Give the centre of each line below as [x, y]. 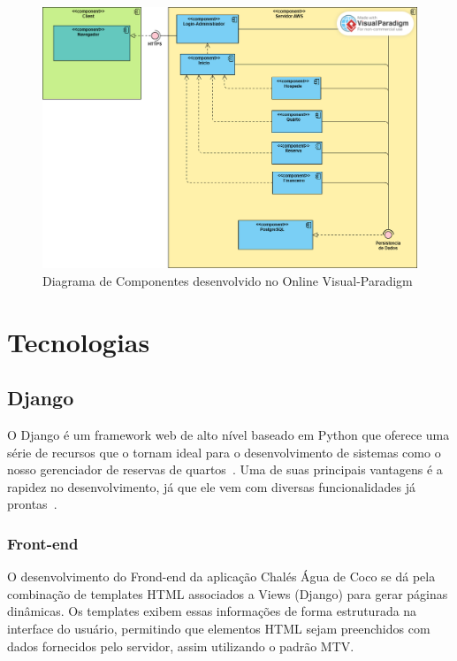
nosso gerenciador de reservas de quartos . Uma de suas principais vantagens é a [225, 469]
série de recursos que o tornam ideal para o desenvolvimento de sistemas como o [224, 452]
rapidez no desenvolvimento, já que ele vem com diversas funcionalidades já [211, 486]
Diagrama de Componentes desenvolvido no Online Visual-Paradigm [228, 280]
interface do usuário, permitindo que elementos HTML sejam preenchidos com [219, 628]
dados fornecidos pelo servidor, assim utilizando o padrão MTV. [181, 646]
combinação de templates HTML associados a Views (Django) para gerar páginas [228, 593]
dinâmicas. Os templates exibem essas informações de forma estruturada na [212, 611]
